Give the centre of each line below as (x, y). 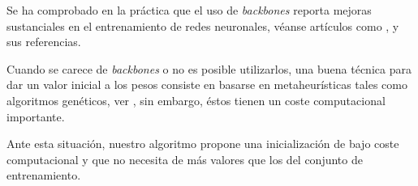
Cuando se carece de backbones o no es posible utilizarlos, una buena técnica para (209, 68)
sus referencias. (44, 42)
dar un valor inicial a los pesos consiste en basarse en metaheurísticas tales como (207, 85)
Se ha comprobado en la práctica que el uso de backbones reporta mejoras (189, 10)
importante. (36, 116)
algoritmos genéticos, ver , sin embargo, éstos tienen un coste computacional (196, 100)
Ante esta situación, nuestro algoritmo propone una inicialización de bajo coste (203, 144)
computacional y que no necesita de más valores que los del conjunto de (185, 159)
